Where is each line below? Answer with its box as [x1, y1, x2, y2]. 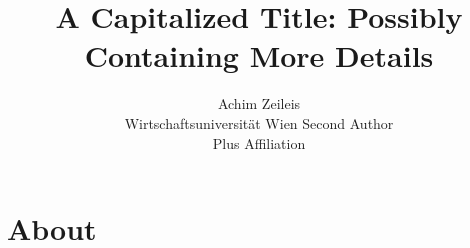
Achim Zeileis [217, 93, 301, 114]
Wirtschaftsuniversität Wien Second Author [124, 112, 394, 133]
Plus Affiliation [212, 132, 306, 153]
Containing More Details [84, 35, 434, 76]
